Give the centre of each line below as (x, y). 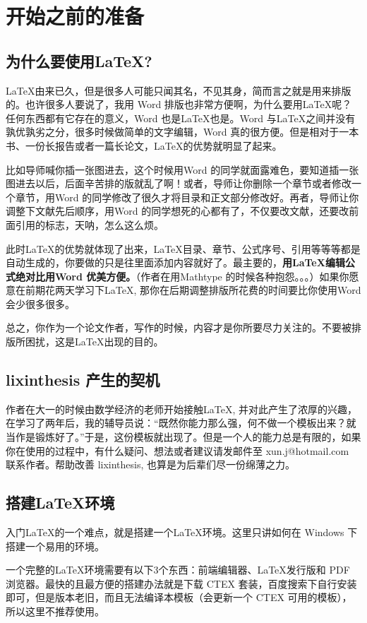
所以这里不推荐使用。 (55, 611)
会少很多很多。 (40, 303)
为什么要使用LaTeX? (79, 60)
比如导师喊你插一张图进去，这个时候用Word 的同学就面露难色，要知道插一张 (182, 169)
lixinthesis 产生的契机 (83, 380)
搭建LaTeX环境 (60, 503)
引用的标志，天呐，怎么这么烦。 (89, 224)
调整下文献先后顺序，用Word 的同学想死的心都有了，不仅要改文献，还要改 (178, 211)
